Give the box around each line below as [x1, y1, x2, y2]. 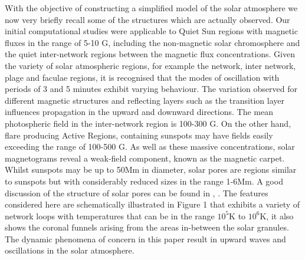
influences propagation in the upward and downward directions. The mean [5, 106, 273, 118]
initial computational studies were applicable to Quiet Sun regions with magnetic [5, 25, 298, 37]
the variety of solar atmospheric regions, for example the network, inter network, [5, 59, 296, 71]
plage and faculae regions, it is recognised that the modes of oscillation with [5, 71, 280, 83]
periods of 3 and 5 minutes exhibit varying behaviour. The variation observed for [5, 83, 297, 95]
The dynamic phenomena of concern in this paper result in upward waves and [5, 232, 286, 245]
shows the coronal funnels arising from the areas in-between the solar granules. [5, 221, 289, 233]
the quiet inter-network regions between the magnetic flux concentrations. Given [5, 48, 295, 60]
